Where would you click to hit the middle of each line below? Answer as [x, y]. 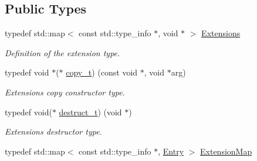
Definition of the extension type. [62, 52]
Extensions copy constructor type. [65, 92]
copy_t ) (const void [102, 72]
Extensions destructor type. [53, 131]
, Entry [171, 151]
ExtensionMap [226, 151]
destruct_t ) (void [90, 112]
